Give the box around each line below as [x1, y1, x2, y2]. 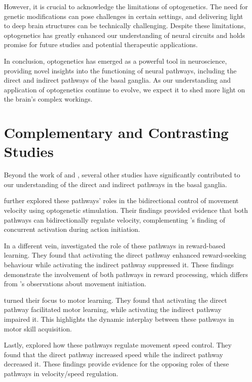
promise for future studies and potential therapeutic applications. [4, 39, 198, 50]
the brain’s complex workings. [4, 94, 93, 104]
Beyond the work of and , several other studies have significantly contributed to [4, 170, 240, 180]
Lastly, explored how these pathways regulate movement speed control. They [4, 340, 232, 350]
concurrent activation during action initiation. [4, 224, 140, 234]
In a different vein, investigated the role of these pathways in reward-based [4, 240, 225, 250]
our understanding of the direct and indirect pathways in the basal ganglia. [4, 179, 227, 189]
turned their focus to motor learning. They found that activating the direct [4, 295, 227, 305]
